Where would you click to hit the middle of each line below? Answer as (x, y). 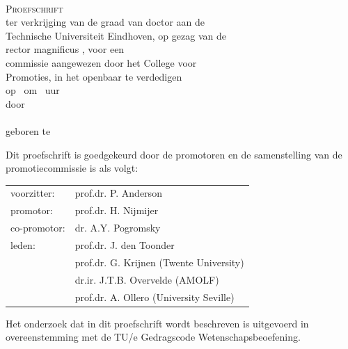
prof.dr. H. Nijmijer (117, 210)
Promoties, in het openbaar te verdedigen (94, 76)
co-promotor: (38, 228)
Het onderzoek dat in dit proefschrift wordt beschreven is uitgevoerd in (157, 323)
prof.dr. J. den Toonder (125, 245)
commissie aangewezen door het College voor (101, 62)
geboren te (28, 130)
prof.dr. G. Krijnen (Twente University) (159, 262)
